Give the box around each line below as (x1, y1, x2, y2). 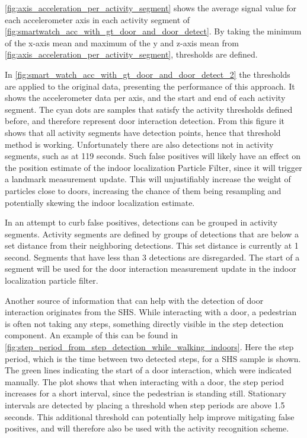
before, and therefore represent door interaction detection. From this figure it (5, 115, 285, 127)
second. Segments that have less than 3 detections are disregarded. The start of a (5, 250, 300, 263)
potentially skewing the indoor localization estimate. (5, 196, 195, 208)
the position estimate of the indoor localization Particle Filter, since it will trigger (5, 161, 302, 173)
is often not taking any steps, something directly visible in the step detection (5, 317, 284, 329)
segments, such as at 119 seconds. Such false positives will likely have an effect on (5, 150, 301, 162)
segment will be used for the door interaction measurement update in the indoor (5, 262, 296, 275)
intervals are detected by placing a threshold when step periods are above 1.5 (5, 399, 285, 411)
